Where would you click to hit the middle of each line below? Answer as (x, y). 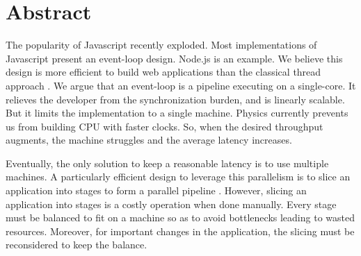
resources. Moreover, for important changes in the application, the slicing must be (180, 231)
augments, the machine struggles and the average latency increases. (149, 140)
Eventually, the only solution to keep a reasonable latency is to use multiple (167, 163)
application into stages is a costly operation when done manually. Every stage (171, 204)
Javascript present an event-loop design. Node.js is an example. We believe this (174, 58)
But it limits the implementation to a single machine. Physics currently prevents (177, 113)
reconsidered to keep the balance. (77, 245)
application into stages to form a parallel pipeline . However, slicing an (156, 190)
